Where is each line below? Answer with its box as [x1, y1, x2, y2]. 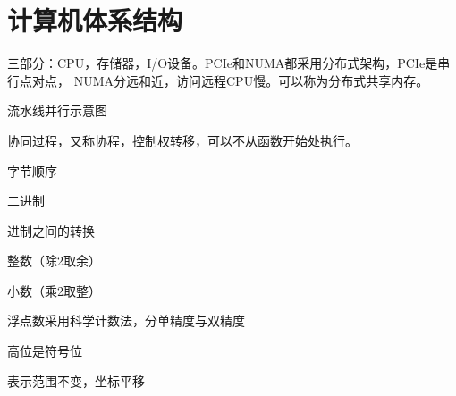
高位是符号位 [7, 341, 82, 360]
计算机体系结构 [7, 2, 183, 38]
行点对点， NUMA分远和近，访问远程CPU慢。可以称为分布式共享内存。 [7, 71, 429, 89]
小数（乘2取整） [7, 281, 101, 299]
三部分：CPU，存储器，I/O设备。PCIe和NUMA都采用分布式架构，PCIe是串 [7, 54, 451, 72]
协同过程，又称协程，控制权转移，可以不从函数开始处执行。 [7, 131, 358, 149]
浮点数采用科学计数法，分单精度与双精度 [7, 311, 245, 330]
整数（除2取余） [7, 251, 101, 270]
